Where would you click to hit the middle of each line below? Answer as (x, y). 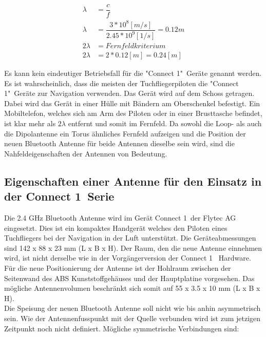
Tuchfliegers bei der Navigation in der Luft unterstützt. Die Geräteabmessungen (130, 238)
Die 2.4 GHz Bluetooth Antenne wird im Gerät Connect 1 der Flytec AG (120, 218)
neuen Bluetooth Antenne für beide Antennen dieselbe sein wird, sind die (119, 143)
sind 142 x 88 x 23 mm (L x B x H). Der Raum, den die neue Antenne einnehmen (133, 247)
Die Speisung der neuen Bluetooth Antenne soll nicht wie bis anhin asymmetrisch (132, 308)
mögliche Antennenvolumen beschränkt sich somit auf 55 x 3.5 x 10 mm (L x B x (132, 288)
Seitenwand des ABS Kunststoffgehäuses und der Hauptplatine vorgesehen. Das (129, 278)
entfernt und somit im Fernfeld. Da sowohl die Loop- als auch (165, 123)
